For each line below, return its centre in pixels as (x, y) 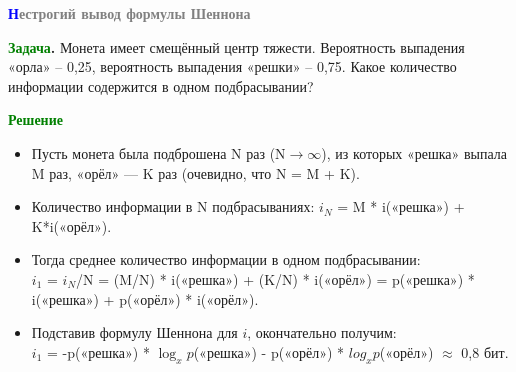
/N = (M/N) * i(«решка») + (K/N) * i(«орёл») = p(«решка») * (275, 278)
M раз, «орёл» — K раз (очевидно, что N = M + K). (195, 172)
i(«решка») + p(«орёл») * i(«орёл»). (145, 298)
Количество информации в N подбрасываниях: (173, 206)
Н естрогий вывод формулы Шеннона (129, 13)
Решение (35, 119)
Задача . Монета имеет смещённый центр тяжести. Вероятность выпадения (236, 46)
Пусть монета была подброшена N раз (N (158, 152)
